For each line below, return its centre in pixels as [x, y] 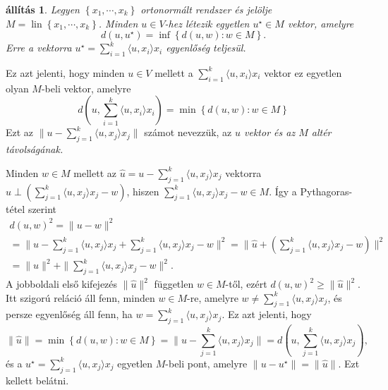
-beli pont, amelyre [206, 363]
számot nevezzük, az [188, 132]
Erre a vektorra [39, 48]
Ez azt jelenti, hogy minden [65, 72]
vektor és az [270, 132]
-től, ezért [246, 284]
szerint [42, 208]
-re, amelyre [213, 297]
